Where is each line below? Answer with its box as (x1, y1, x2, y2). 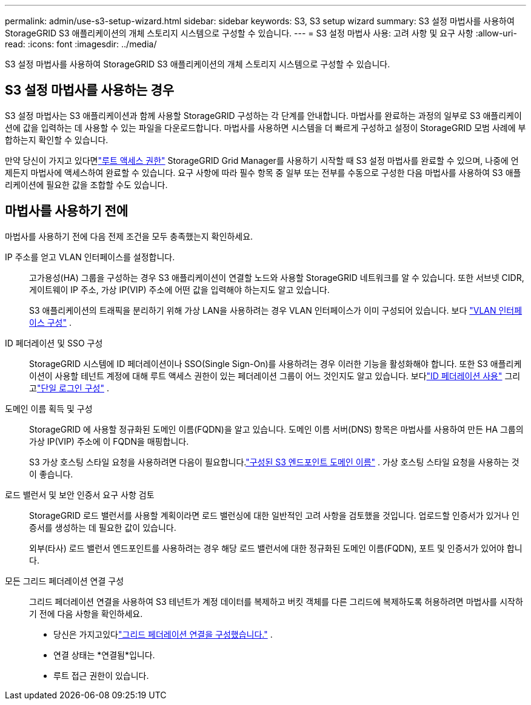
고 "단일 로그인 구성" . (29, 382, 109, 393)
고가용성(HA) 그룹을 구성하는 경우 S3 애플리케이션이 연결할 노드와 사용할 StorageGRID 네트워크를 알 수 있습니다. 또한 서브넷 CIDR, (29, 272, 524, 283)
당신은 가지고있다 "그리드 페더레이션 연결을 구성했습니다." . (53, 629, 273, 639)
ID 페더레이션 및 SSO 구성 (5, 337, 103, 348)
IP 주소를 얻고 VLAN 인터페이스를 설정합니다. (5, 251, 175, 262)
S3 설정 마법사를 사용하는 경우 (5, 83, 175, 98)
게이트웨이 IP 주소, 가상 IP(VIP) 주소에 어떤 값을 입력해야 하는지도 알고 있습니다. (29, 284, 330, 295)
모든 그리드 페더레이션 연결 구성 (5, 575, 124, 586)
